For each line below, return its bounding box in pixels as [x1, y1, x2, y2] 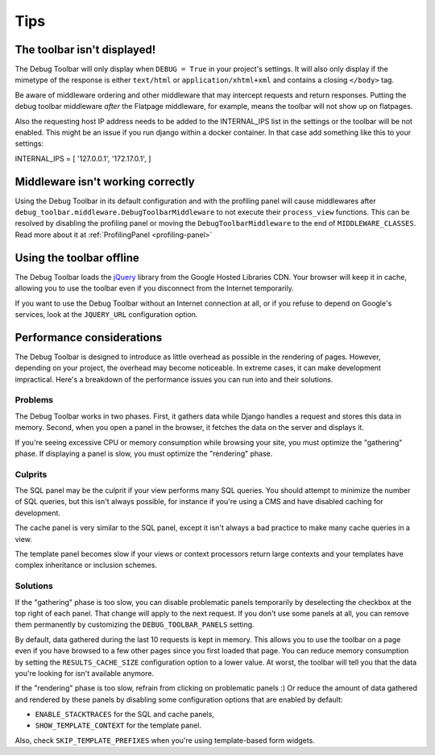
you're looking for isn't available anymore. [14, 668, 155, 678]
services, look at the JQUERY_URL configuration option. [14, 309, 198, 319]
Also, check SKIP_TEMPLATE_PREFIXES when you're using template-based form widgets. [14, 735, 316, 745]
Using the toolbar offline [14, 251, 140, 265]
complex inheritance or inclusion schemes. [14, 561, 157, 570]
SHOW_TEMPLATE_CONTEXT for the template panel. [35, 720, 201, 730]
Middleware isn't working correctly [14, 174, 195, 189]
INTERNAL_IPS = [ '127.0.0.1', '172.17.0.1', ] [14, 153, 151, 163]
